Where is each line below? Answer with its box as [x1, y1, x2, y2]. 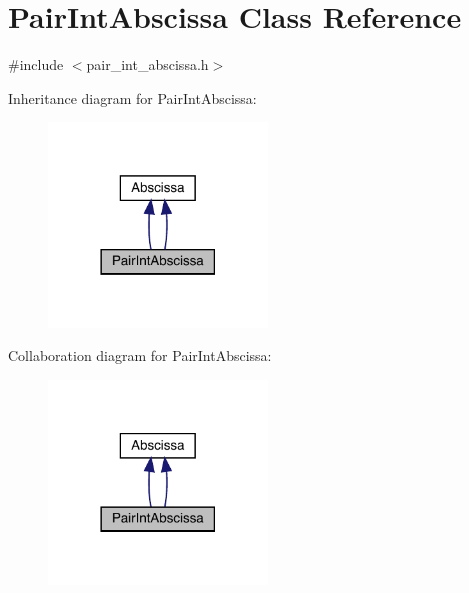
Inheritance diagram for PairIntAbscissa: [8, 87, 257, 108]
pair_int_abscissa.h [86, 54, 209, 75]
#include [8, 54, 64, 75]
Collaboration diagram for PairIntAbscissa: [8, 345, 272, 366]
